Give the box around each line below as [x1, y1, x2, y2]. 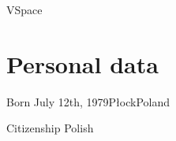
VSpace [6, 2, 43, 17]
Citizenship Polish [6, 120, 94, 136]
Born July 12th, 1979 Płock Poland [6, 93, 170, 109]
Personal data [6, 47, 159, 80]
